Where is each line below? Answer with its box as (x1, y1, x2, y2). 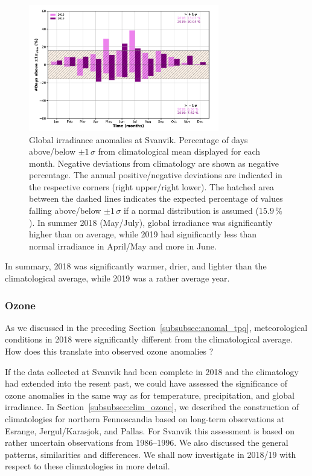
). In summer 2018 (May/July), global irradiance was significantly (29, 216, 273, 228)
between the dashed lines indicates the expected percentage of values (29, 192, 283, 205)
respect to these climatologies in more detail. (5, 460, 170, 472)
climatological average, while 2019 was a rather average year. (5, 272, 230, 285)
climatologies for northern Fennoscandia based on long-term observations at (5, 413, 285, 425)
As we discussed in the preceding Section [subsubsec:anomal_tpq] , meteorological (5, 321, 308, 333)
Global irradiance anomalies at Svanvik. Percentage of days (29, 133, 248, 146)
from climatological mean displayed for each (98, 145, 261, 158)
